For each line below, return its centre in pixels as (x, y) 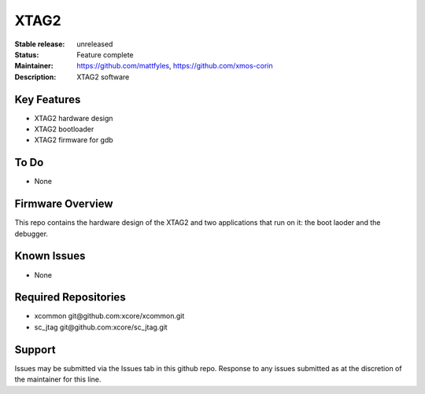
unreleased (95, 44)
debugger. (31, 234)
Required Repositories (70, 298)
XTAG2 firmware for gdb (74, 140)
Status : (27, 54)
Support (35, 350)
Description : (35, 77)
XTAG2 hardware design (74, 118)
